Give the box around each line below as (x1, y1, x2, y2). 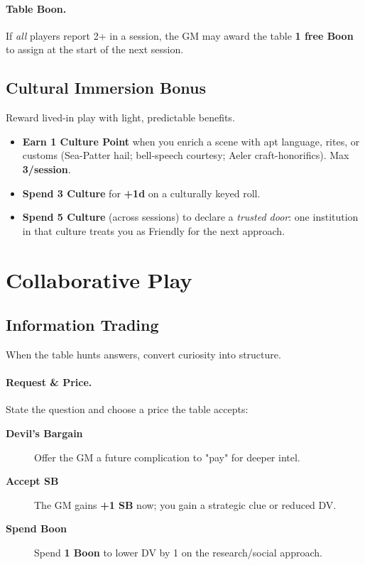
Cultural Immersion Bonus (6, 77, 206, 99)
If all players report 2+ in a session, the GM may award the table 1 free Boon (6, 28, 354, 43)
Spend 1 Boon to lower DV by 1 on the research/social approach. (34, 544, 322, 559)
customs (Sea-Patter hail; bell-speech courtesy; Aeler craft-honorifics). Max (22, 148, 349, 163)
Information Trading (6, 314, 159, 336)
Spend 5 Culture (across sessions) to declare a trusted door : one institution (22, 209, 359, 224)
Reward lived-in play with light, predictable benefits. (6, 110, 235, 125)
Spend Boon (6, 521, 67, 536)
